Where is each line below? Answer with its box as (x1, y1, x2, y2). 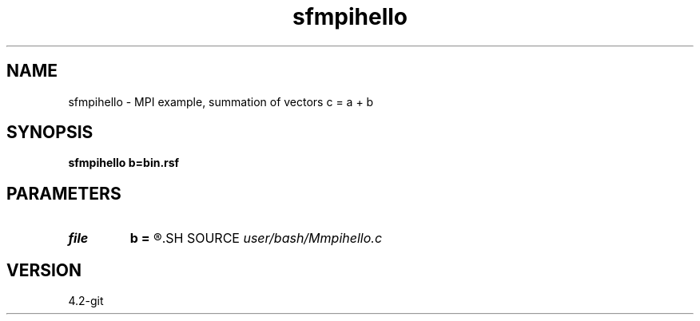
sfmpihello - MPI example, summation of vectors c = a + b (68, 94, 374, 109)
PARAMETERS (6, 183, 121, 204)
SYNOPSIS (6, 122, 93, 143)
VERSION (6, 260, 82, 280)
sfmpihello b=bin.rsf (68, 156, 180, 170)
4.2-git (68, 294, 104, 308)
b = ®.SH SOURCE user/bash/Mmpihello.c (129, 230, 383, 247)
